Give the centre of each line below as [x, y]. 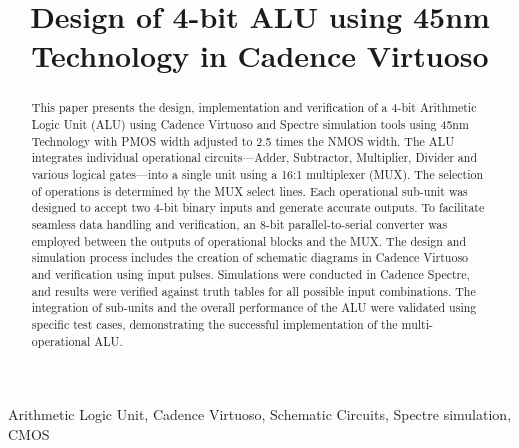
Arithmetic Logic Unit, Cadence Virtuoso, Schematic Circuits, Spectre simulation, [260, 414]
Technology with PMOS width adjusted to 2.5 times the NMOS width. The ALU [243, 140]
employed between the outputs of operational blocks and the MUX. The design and [249, 240]
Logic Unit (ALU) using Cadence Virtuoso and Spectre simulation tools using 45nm [250, 124]
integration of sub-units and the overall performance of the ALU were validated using [254, 307]
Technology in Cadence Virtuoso [260, 55]
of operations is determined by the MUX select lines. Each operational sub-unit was [249, 190]
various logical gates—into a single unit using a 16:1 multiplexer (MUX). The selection [257, 173]
